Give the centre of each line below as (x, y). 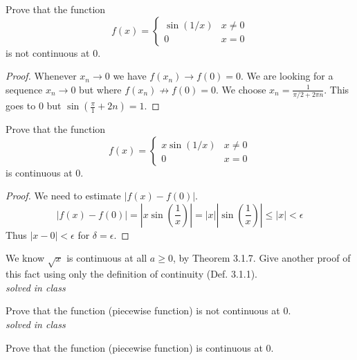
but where (100, 89)
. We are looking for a (287, 76)
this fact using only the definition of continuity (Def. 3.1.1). (132, 274)
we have (130, 76)
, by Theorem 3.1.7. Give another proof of (262, 258)
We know (25, 258)
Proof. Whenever (41, 76)
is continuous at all (107, 258)
